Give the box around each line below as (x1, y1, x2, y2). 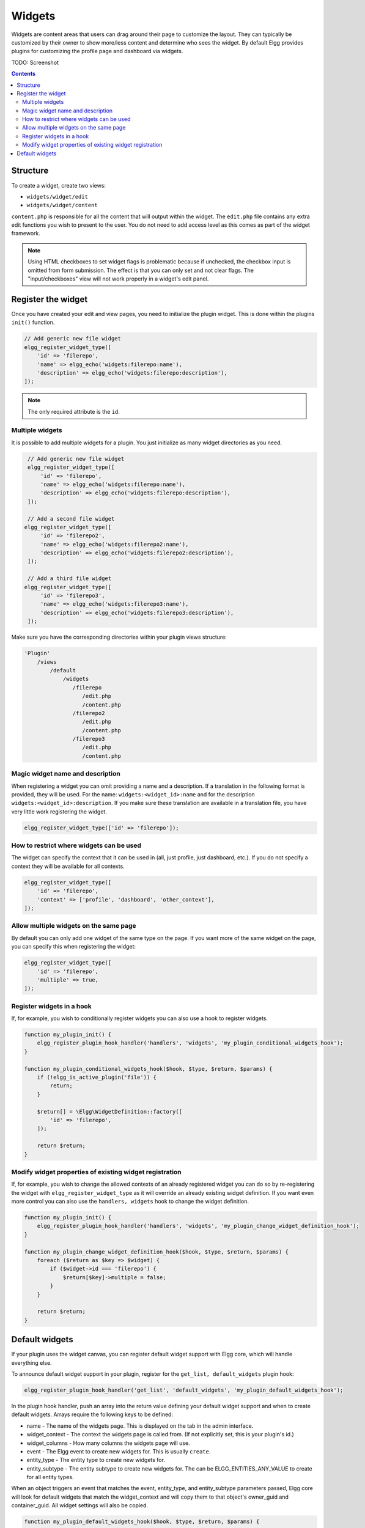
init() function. (11, 318, 55, 326)
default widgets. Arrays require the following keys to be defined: (11, 1411, 174, 1418)
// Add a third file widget (28, 575, 112, 582)
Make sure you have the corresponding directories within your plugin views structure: (11, 633, 227, 641)
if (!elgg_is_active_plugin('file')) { (37, 1073, 157, 1081)
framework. (11, 230, 41, 237)
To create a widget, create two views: (11, 182, 106, 189)
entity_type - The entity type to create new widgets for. (26, 1456, 165, 1464)
